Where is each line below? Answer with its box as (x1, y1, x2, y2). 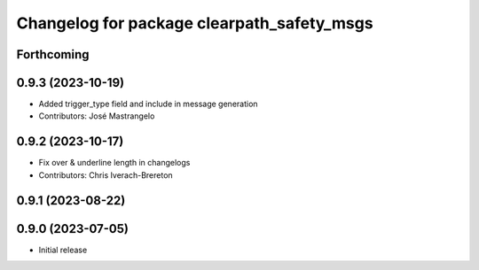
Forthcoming (16, 47, 90, 62)
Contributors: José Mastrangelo (38, 111, 155, 121)
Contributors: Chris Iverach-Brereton (38, 169, 173, 181)
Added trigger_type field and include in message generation (38, 98, 258, 110)
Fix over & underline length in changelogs (38, 158, 191, 168)
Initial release (38, 244, 88, 255)
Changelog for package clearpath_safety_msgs (16, 13, 373, 33)
